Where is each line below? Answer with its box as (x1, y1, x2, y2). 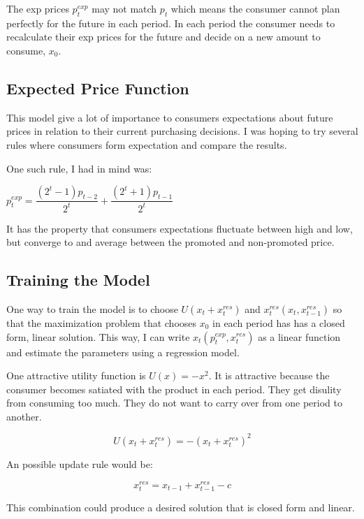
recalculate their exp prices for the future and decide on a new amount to (6, 29, 321, 44)
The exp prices (6, 1, 69, 15)
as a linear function (258, 329, 341, 344)
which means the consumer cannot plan (170, 1, 340, 15)
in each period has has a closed (212, 315, 345, 330)
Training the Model (6, 269, 150, 291)
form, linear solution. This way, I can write (6, 329, 190, 344)
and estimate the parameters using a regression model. (6, 344, 240, 359)
